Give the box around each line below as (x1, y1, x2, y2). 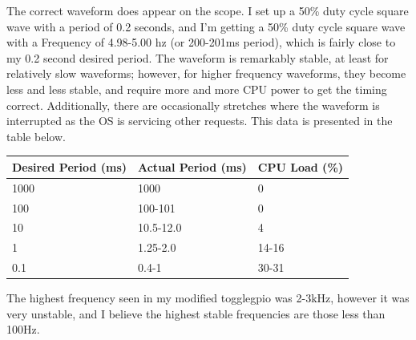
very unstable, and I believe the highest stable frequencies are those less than (6, 305, 386, 322)
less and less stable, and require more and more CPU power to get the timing (6, 80, 387, 97)
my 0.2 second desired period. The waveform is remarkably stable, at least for (6, 49, 389, 66)
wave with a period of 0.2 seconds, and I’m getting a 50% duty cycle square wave (6, 18, 406, 34)
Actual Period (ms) (138, 158, 247, 175)
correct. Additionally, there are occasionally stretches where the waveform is (6, 96, 380, 113)
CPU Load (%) (257, 158, 344, 175)
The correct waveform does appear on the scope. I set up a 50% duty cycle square (6, 2, 409, 18)
